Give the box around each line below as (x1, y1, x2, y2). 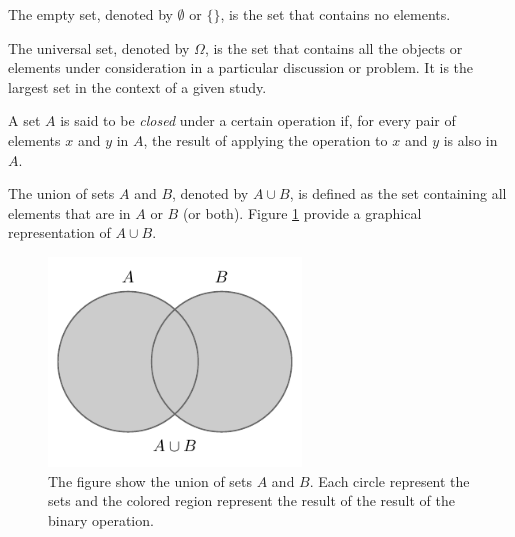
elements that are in (8, 202, 131, 223)
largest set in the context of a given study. (8, 76, 267, 97)
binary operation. (48, 509, 154, 530)
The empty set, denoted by (8, 4, 173, 24)
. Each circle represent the (309, 470, 470, 491)
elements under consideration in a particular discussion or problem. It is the (8, 57, 474, 78)
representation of (8, 222, 111, 243)
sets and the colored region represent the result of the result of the (48, 490, 455, 511)
